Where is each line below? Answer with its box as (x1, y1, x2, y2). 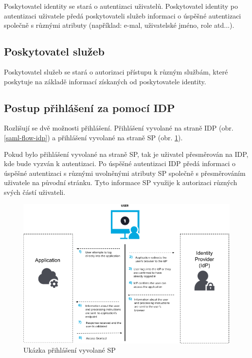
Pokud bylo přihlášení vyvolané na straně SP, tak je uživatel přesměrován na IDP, (4, 149, 249, 159)
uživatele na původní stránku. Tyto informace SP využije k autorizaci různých (4, 177, 237, 188)
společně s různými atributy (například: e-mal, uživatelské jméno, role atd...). (4, 20, 234, 30)
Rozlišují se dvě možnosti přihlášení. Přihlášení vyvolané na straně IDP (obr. (4, 123, 234, 133)
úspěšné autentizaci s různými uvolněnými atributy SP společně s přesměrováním (4, 168, 246, 178)
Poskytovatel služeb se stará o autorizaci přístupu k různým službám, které (4, 66, 228, 76)
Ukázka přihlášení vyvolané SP (23, 345, 116, 355)
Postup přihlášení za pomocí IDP (4, 100, 175, 115)
